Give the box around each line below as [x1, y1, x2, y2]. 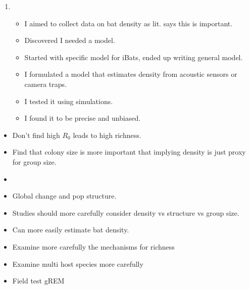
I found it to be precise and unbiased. [24, 113, 141, 123]
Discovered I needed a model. [24, 35, 115, 45]
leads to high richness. [73, 129, 141, 140]
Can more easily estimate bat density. [12, 224, 129, 235]
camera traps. [24, 78, 67, 89]
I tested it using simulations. [24, 95, 113, 106]
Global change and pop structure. [12, 190, 117, 201]
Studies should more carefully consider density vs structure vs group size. [12, 207, 239, 218]
